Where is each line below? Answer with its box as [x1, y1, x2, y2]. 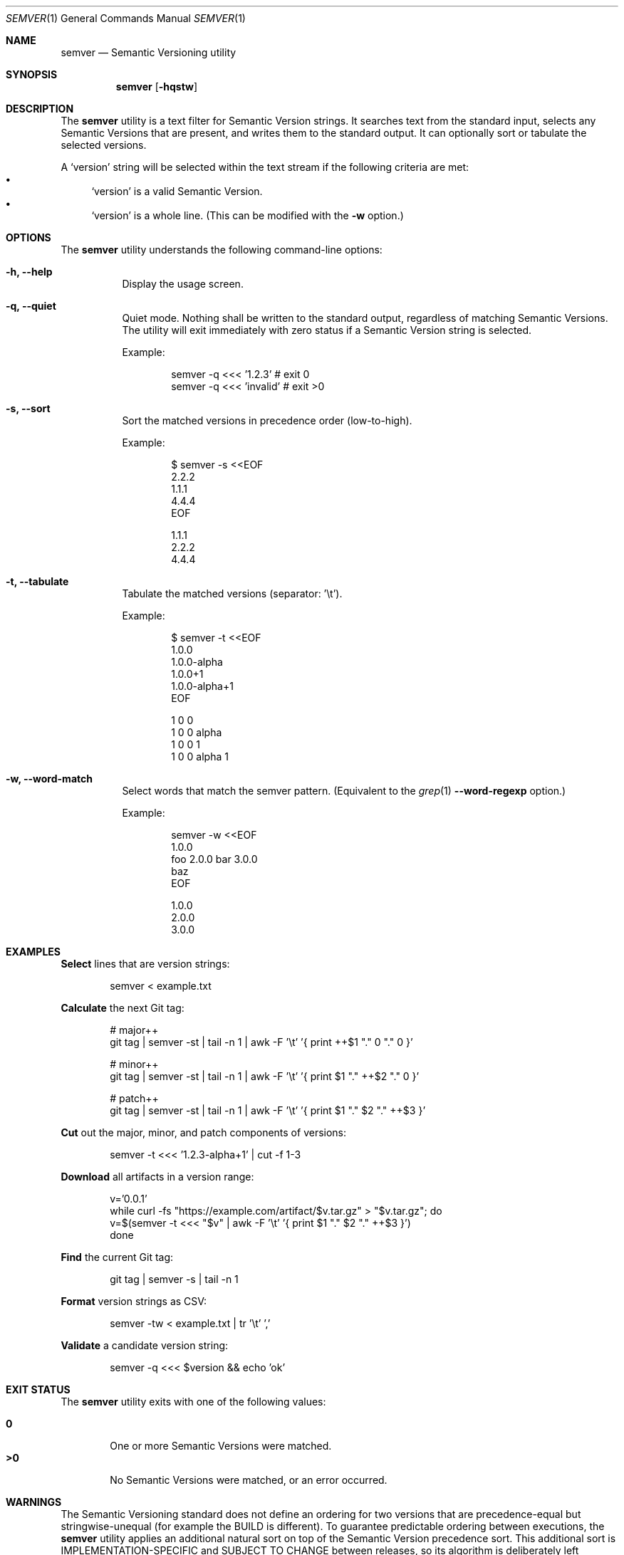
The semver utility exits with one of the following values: [61, 1396, 326, 1408]
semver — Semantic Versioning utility [61, 46, 236, 58]
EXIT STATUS [6, 1383, 71, 1396]
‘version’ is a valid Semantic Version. [91, 185, 263, 197]
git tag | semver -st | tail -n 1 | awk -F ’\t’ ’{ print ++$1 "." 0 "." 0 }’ [110, 1036, 413, 1048]
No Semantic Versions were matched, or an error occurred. [110, 1474, 388, 1486]
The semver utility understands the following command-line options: [61, 244, 383, 256]
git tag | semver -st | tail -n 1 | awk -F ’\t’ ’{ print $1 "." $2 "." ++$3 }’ [110, 1104, 426, 1116]
